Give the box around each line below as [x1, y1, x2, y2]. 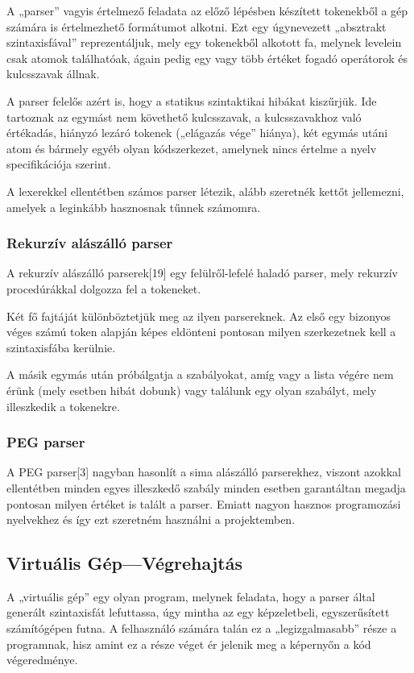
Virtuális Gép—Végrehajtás [6, 550, 242, 575]
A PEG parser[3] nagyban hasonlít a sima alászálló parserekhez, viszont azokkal [6, 463, 401, 480]
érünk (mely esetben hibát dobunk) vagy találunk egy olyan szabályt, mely [6, 381, 377, 398]
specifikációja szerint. [6, 156, 111, 172]
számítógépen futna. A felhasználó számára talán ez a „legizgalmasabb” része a [6, 620, 397, 637]
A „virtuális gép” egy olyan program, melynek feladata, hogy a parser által [6, 588, 375, 604]
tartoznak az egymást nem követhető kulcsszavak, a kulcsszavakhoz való [6, 108, 362, 125]
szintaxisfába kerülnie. [6, 339, 116, 355]
